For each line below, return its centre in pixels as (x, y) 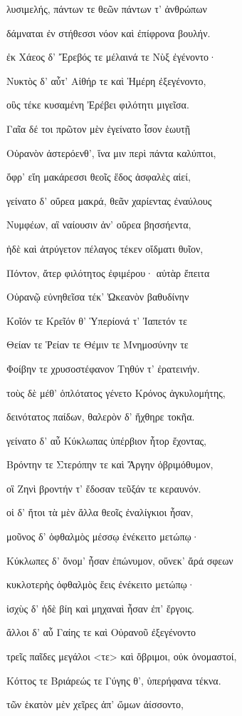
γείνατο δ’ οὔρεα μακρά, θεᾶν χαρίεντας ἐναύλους (109, 200)
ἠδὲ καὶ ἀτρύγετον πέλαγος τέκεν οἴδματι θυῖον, (105, 248)
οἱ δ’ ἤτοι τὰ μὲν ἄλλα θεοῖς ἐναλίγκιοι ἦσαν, (100, 512)
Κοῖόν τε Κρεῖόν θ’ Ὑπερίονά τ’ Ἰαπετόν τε (97, 320)
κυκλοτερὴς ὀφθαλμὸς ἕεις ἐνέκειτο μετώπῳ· (101, 584)
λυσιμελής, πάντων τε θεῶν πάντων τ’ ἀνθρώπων (107, 9)
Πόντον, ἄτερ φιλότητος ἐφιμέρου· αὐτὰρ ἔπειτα (108, 272)
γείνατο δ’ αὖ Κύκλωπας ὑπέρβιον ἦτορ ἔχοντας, (106, 440)
